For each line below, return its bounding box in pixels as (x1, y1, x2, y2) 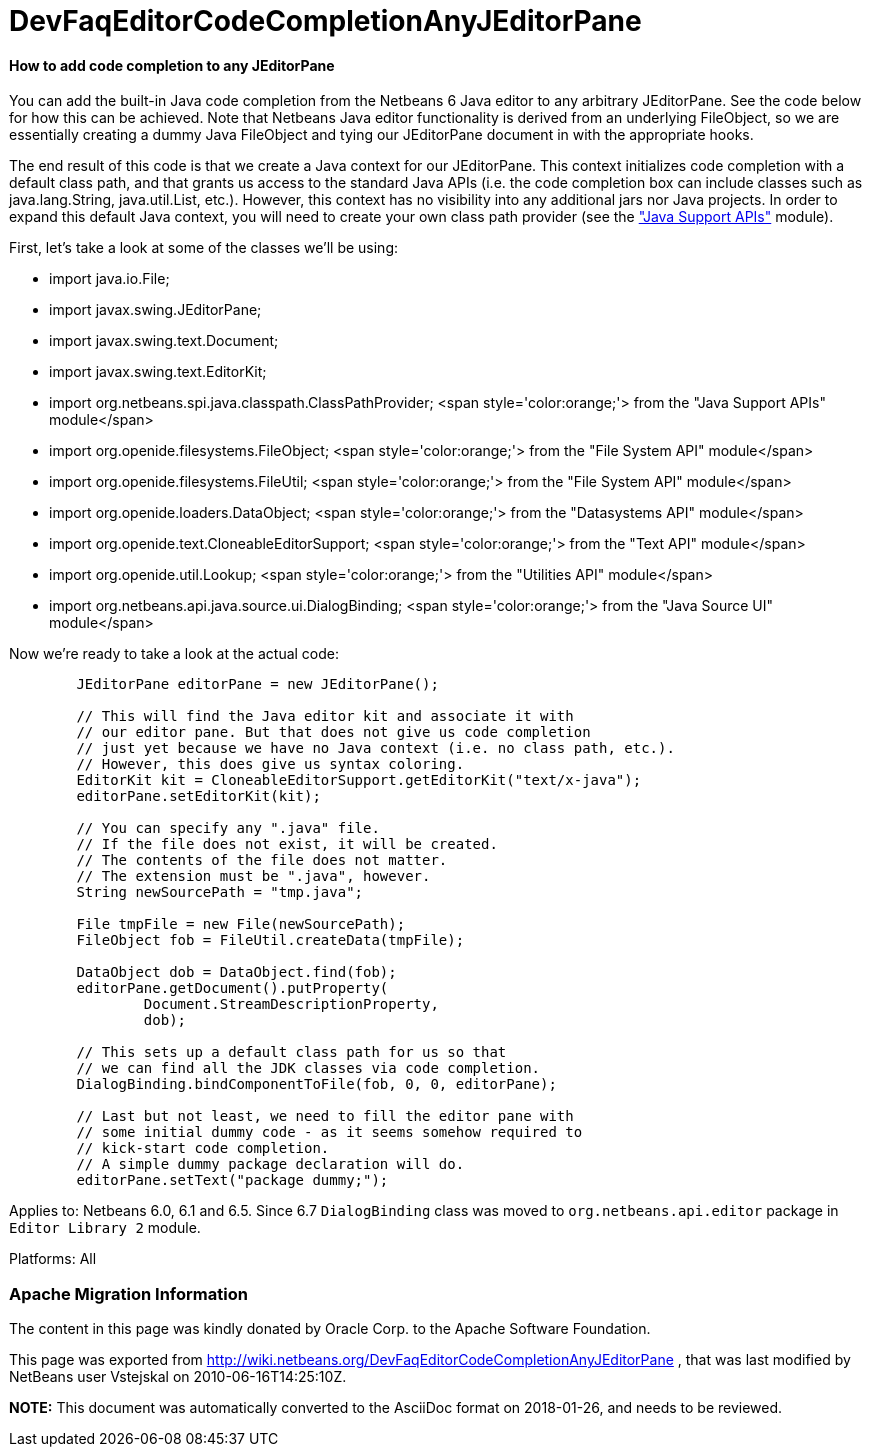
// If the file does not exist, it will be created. (76, 836, 498, 853)
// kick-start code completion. (76, 1140, 330, 1157)
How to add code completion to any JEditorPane (9, 56, 335, 74)
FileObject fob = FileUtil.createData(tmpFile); (76, 932, 465, 949)
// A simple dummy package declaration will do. (76, 1156, 465, 1173)
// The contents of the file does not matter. (76, 852, 448, 869)
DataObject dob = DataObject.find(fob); (76, 964, 397, 981)
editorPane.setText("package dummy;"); (76, 1172, 389, 1189)
